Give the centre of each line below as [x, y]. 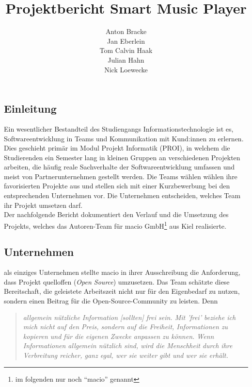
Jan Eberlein [126, 41]
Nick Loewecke [126, 69]
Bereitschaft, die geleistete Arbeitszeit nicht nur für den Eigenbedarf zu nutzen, [122, 291]
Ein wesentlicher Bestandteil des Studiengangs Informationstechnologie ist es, [119, 128]
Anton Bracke [126, 31]
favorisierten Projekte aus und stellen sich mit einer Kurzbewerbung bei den [117, 186]
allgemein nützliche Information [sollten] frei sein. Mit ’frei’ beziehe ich [129, 317]
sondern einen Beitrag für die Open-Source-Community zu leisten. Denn [111, 301]
